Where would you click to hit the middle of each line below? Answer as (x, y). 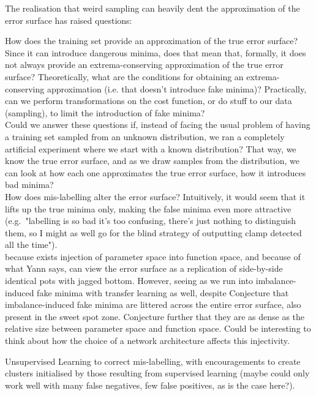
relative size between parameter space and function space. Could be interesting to (158, 328)
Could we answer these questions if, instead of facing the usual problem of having (158, 125)
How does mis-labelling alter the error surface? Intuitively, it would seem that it (155, 196)
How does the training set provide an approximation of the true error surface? (152, 41)
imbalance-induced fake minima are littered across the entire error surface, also (153, 304)
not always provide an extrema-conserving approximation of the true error (144, 65)
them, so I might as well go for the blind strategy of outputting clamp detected (153, 232)
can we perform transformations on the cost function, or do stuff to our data (149, 101)
